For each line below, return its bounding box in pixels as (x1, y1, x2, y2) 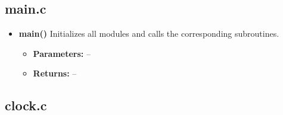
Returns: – (33, 67, 77, 79)
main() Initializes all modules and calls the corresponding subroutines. (18, 27, 279, 40)
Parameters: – (33, 47, 91, 59)
